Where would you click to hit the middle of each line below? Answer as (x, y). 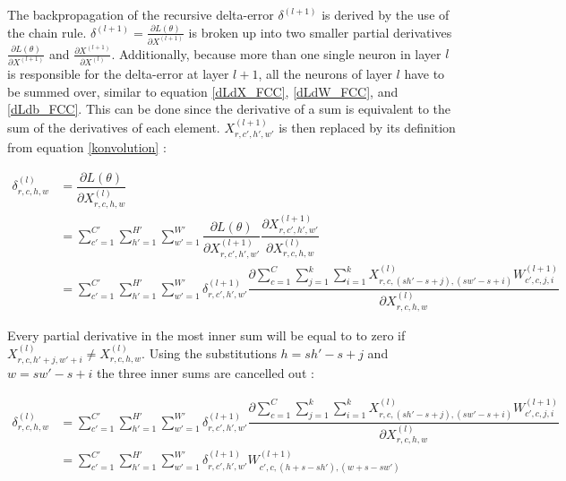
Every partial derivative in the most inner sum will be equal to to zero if (206, 335)
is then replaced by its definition (367, 127)
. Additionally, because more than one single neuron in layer (276, 53)
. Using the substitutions (209, 352)
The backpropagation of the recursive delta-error (141, 14)
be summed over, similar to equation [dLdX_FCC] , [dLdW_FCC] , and (203, 91)
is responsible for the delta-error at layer (118, 74)
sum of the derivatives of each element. (114, 127)
